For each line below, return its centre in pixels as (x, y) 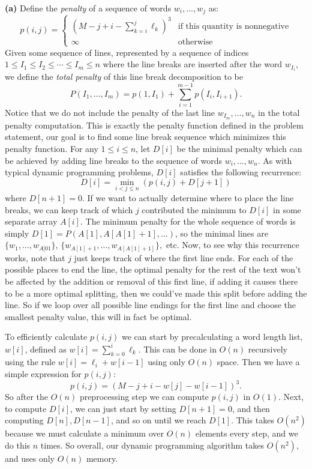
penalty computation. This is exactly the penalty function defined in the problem (154, 125)
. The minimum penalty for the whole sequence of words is (188, 221)
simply (17, 233)
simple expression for (43, 373)
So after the (26, 396)
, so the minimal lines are (221, 233)
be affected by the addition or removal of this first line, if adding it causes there (151, 281)
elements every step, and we (247, 433)
